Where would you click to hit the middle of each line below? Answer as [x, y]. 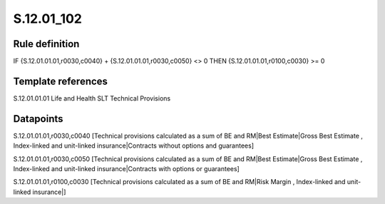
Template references [61, 81]
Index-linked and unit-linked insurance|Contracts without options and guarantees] [134, 146]
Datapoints [38, 119]
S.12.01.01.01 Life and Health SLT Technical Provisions [92, 98]
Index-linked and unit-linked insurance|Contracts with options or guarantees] [127, 169]
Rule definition [46, 44]
